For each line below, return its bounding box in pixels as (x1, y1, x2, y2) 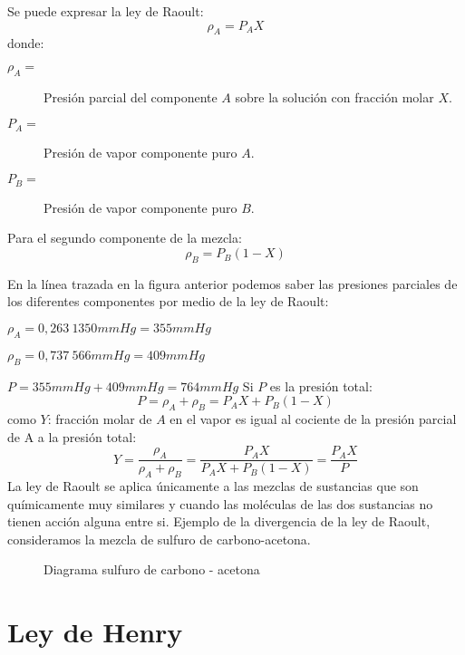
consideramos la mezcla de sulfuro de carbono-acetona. (7, 529, 311, 548)
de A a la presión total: (7, 427, 137, 446)
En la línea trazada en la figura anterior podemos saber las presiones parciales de (7, 274, 458, 293)
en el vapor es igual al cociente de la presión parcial (170, 409, 457, 429)
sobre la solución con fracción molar (235, 87, 434, 106)
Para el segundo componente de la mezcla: (7, 228, 242, 247)
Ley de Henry (7, 613, 183, 650)
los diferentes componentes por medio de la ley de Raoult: (7, 292, 329, 311)
